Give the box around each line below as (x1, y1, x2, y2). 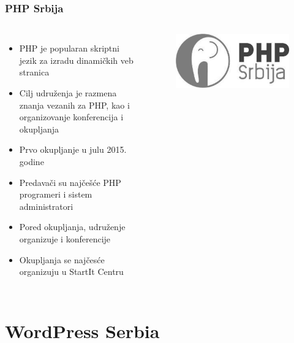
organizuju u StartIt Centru (19, 265, 124, 278)
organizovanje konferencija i (19, 110, 124, 123)
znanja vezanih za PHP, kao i (19, 98, 130, 111)
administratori (19, 199, 73, 212)
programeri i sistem (19, 188, 92, 201)
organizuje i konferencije (19, 232, 111, 245)
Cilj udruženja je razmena (19, 87, 117, 99)
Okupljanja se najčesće (19, 253, 105, 266)
